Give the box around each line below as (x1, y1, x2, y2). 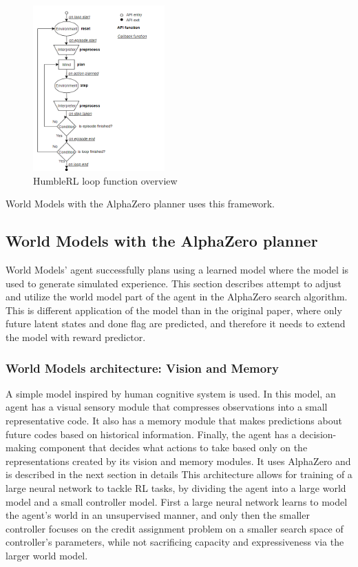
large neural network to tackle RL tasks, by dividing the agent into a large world (6, 480, 346, 495)
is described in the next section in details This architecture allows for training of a (6, 467, 352, 482)
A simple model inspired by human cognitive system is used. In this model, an (6, 386, 336, 400)
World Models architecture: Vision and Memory (6, 359, 279, 376)
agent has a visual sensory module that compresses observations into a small (6, 400, 328, 414)
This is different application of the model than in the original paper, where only (6, 302, 342, 317)
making (6, 440, 36, 455)
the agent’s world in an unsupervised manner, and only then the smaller (6, 508, 310, 522)
